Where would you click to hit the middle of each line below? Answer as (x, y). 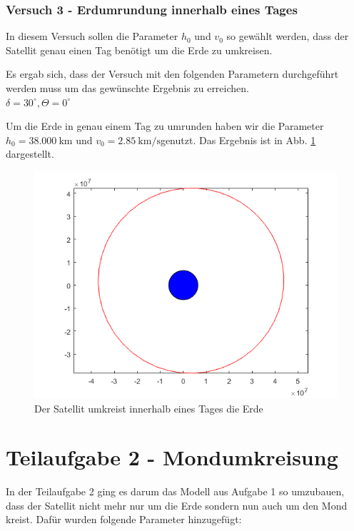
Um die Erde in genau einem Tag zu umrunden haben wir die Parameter (165, 126)
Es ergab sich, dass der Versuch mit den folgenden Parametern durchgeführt (172, 74)
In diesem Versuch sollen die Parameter (92, 36)
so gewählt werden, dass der (288, 36)
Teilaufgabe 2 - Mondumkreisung (172, 457)
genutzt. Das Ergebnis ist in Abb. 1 (238, 140)
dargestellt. (30, 154)
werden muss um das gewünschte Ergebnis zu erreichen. (127, 88)
